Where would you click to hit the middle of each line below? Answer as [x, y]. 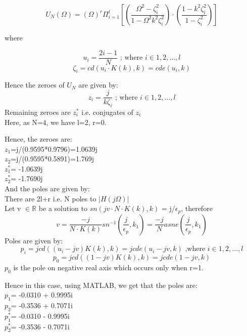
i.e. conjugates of [107, 112]
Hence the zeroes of [35, 85]
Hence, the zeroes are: [38, 139]
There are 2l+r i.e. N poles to [51, 198]
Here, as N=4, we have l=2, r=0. [56, 122]
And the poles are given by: [47, 188]
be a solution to [63, 208]
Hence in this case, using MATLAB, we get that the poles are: [101, 285]
